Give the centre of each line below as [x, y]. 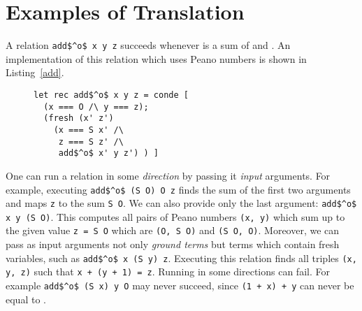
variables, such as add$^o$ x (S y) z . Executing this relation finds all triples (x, [181, 258]
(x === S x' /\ [88, 130]
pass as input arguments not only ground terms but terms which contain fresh [173, 244]
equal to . [26, 299]
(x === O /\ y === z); [96, 107]
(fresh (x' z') [79, 118]
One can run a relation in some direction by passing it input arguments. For [168, 175]
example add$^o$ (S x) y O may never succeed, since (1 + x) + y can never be [180, 285]
